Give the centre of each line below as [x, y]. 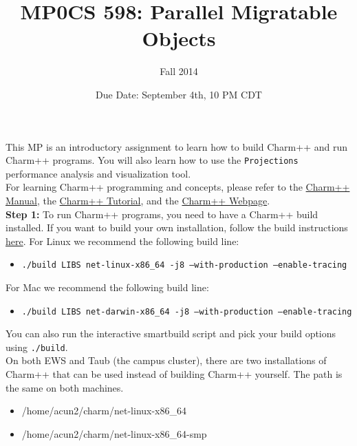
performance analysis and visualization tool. [98, 173]
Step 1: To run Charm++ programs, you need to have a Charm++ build [162, 214]
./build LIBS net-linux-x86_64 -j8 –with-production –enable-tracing [184, 265]
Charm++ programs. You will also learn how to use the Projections [152, 160]
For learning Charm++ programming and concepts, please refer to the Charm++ [178, 187]
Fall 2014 [179, 71]
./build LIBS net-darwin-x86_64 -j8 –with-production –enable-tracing [187, 311]
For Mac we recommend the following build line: [107, 287]
